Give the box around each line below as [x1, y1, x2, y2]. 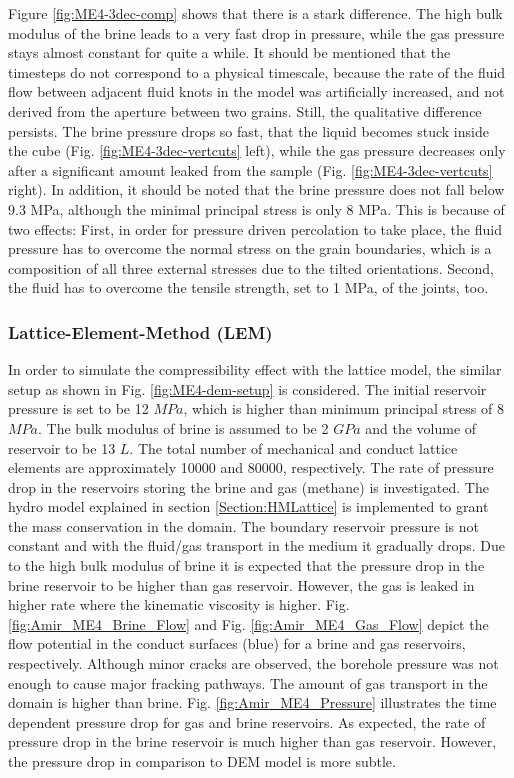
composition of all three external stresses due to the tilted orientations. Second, [8, 257, 494, 278]
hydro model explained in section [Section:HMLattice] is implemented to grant [8, 496, 489, 517]
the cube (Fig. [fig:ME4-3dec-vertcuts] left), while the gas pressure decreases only [8, 140, 506, 161]
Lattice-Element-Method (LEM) [8, 319, 273, 344]
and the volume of [365, 417, 477, 438]
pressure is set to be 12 [8, 398, 149, 419]
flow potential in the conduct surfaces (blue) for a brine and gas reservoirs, [8, 633, 466, 654]
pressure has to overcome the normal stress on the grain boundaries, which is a [8, 238, 492, 259]
